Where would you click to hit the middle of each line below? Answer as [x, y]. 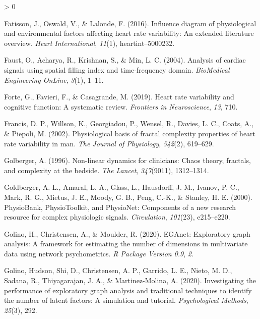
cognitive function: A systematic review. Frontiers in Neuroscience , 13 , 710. [121, 106]
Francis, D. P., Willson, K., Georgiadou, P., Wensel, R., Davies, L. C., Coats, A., [129, 123]
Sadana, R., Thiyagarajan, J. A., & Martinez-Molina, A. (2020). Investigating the [130, 280]
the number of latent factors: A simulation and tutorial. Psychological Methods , [126, 300]
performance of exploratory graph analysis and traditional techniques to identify [128, 290]
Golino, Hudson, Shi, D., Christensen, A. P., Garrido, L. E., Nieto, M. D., [118, 270]
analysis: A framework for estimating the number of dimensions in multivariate [126, 244]
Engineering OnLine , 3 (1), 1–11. [54, 79]
